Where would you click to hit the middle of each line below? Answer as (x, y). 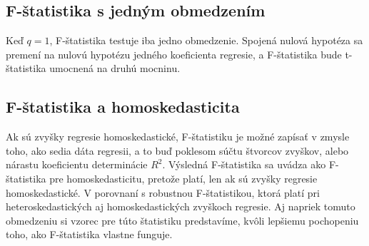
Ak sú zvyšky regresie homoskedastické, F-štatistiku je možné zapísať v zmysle (178, 137)
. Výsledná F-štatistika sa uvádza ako (244, 164)
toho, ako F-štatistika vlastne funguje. (89, 234)
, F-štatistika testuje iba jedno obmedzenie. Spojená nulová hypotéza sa (206, 40)
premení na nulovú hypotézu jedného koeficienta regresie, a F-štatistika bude (174, 54)
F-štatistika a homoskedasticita (123, 107)
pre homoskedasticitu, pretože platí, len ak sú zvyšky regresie (183, 178)
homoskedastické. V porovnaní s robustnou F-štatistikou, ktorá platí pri (163, 192)
